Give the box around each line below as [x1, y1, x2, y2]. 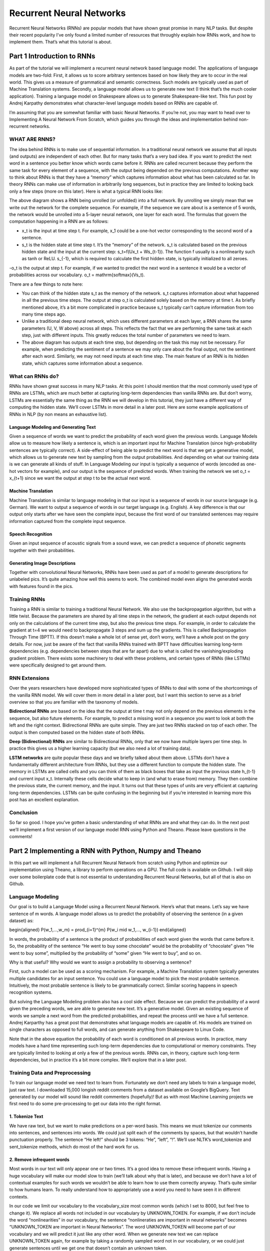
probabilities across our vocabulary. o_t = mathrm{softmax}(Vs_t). [9, 272, 145, 278]
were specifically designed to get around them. [9, 662, 106, 668]
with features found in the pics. [9, 583, 73, 589]
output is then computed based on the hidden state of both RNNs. [9, 729, 145, 735]
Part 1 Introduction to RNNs [9, 52, 95, 61]
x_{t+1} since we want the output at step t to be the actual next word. [9, 475, 151, 481]
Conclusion [9, 809, 38, 816]
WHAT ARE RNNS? [9, 136, 56, 143]
